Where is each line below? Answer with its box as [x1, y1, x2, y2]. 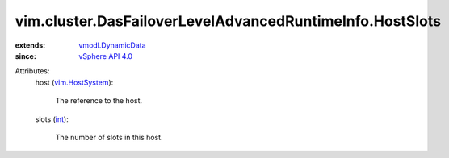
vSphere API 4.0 [78, 51, 133, 60]
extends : [15, 40, 46, 50]
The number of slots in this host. [55, 132, 163, 142]
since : [15, 51, 36, 60]
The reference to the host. [55, 96, 143, 106]
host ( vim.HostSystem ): [35, 77, 114, 87]
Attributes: [15, 66, 50, 76]
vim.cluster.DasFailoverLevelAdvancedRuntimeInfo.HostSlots [15, 12, 442, 30]
